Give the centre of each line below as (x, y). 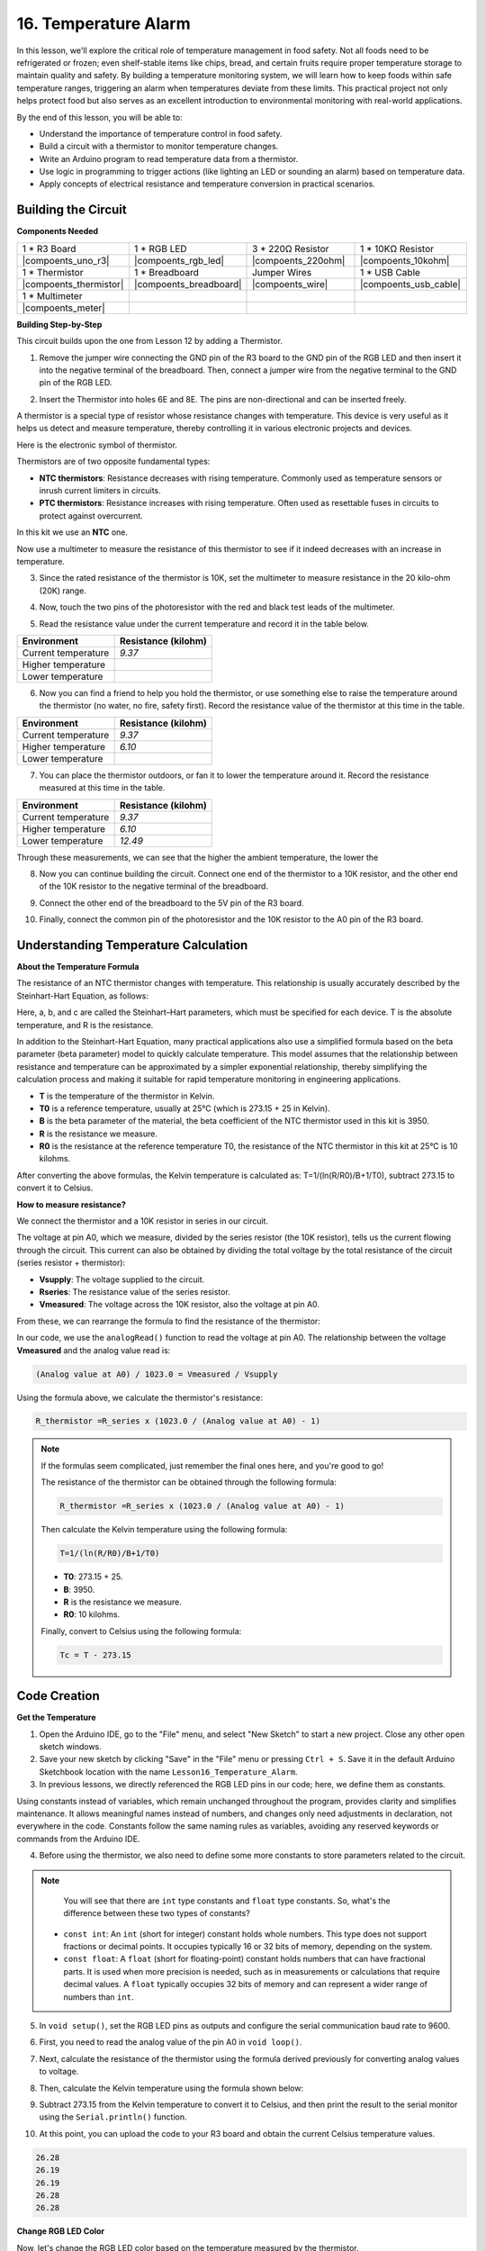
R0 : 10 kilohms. (92, 1614)
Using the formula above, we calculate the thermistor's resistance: (139, 1397)
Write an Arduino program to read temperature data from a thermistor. (169, 158)
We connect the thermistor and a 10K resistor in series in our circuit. (143, 1221)
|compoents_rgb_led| (179, 260)
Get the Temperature (56, 1718)
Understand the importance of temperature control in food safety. (161, 133)
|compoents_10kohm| (405, 260)
